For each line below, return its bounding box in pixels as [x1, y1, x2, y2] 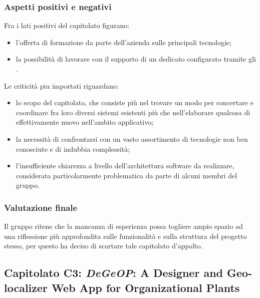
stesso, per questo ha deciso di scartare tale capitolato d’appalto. [4, 240, 203, 251]
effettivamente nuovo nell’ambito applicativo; [16, 117, 154, 127]
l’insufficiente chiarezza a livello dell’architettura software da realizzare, [16, 160, 234, 171]
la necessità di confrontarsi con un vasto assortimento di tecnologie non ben [16, 133, 248, 144]
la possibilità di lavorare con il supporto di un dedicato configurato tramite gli [16, 54, 256, 64]
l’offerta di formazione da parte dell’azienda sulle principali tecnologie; [16, 37, 232, 47]
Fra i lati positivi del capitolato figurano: [4, 20, 130, 31]
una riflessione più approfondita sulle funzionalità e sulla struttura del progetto [4, 230, 247, 241]
